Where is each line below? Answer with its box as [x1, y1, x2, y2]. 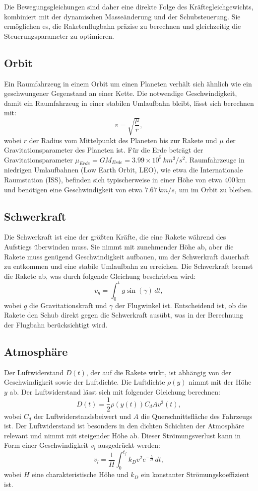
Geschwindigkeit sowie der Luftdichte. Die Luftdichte [4, 377, 165, 387]
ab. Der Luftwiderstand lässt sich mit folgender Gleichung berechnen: [9, 386, 221, 397]
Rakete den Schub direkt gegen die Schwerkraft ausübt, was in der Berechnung [4, 310, 244, 320]
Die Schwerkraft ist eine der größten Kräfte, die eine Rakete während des [4, 232, 226, 242]
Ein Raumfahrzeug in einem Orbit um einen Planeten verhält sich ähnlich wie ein [4, 78, 252, 88]
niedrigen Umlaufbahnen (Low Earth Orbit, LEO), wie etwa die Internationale [4, 164, 243, 175]
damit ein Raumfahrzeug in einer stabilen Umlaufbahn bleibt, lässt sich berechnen [4, 97, 254, 108]
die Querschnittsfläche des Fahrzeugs [140, 410, 253, 421]
